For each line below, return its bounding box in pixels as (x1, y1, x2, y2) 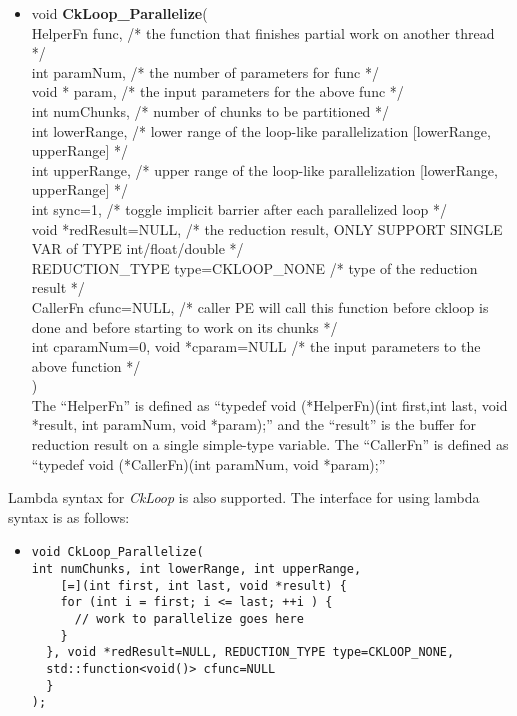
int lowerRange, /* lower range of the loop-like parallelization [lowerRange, (31, 120, 491, 141)
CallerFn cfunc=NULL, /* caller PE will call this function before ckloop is (31, 296, 489, 317)
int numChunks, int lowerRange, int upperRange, (31, 562, 362, 577)
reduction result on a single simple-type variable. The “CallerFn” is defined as (31, 434, 509, 455)
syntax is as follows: (8, 506, 130, 527)
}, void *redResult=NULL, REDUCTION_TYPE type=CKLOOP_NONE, (46, 645, 455, 660)
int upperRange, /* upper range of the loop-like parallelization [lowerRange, (31, 159, 498, 180)
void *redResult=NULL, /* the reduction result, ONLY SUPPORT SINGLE (31, 218, 503, 239)
